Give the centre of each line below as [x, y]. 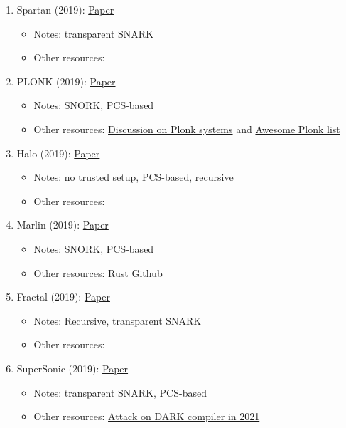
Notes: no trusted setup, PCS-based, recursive [134, 177]
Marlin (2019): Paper [63, 225]
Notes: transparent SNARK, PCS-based [120, 392]
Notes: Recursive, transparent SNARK [118, 320]
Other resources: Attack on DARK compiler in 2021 [147, 416]
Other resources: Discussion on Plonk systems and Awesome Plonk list [187, 129]
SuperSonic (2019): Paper [72, 368]
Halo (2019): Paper [58, 153]
